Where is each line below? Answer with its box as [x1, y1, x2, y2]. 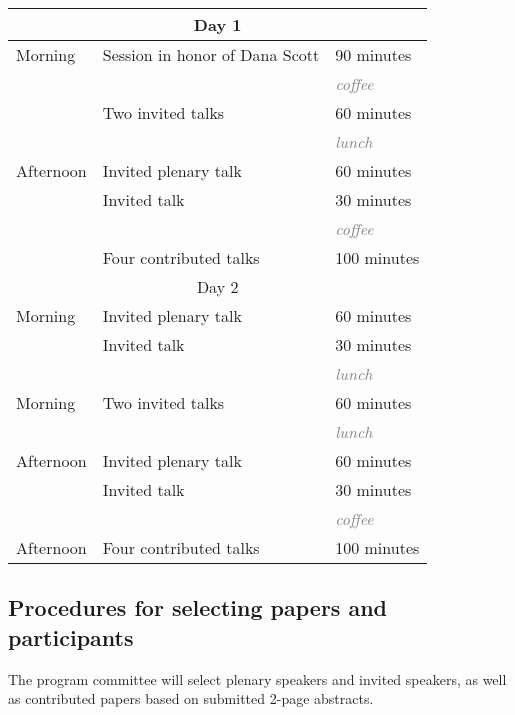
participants [8, 621, 134, 652]
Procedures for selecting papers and [8, 592, 388, 623]
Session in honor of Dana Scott [102, 43, 320, 66]
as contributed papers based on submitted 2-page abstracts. [8, 688, 374, 709]
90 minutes [335, 43, 412, 66]
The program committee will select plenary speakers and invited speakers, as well [8, 668, 507, 689]
